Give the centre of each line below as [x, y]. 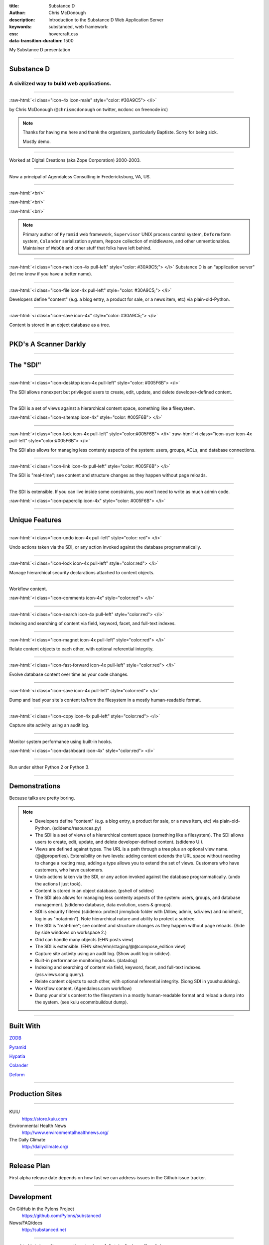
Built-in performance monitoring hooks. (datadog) [86, 960]
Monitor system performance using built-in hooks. [61, 742]
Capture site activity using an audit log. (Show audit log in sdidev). [103, 953]
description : [22, 19]
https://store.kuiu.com [44, 1119]
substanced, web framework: [79, 27]
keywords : [20, 27]
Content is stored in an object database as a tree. [60, 325]
